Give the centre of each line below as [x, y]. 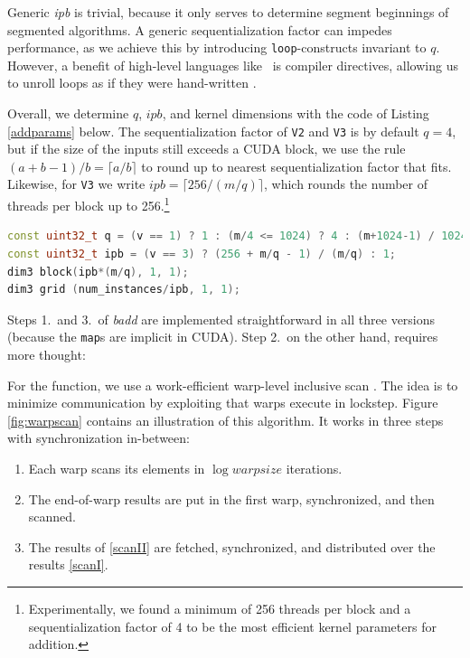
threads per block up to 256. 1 [89, 204]
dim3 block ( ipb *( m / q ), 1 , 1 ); [98, 272]
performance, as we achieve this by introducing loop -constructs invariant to [217, 47]
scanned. [52, 517]
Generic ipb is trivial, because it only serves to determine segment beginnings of [228, 12]
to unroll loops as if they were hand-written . [132, 83]
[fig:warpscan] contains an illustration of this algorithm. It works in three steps [226, 420]
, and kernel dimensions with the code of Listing [296, 113]
